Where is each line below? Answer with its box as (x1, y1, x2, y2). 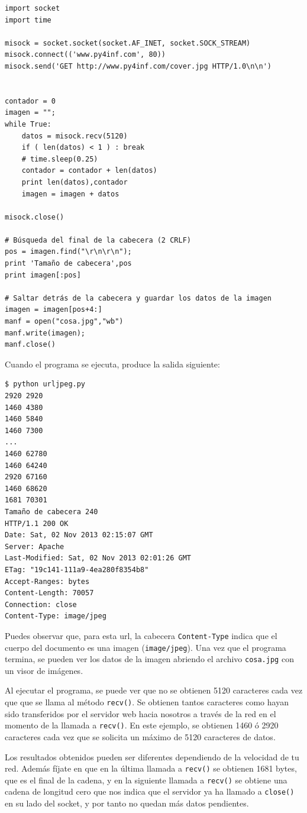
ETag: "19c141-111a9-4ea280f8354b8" (5, 565, 149, 574)
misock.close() (5, 212, 64, 221)
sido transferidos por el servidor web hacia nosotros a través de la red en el (5, 707, 276, 720)
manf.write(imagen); (5, 328, 86, 337)
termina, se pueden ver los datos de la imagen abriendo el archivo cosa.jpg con (5, 653, 294, 665)
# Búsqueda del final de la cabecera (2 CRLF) (5, 235, 191, 244)
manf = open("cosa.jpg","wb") (5, 317, 124, 326)
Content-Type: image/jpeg (5, 612, 106, 621)
